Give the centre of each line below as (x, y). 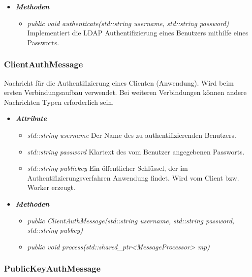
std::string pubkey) (55, 230)
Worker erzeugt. (51, 187)
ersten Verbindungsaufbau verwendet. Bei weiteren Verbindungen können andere (125, 92)
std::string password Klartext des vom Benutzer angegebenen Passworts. (136, 151)
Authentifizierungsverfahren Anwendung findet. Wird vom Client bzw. (133, 177)
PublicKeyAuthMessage (52, 268)
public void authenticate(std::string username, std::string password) (128, 23)
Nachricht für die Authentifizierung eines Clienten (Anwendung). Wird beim (119, 82)
